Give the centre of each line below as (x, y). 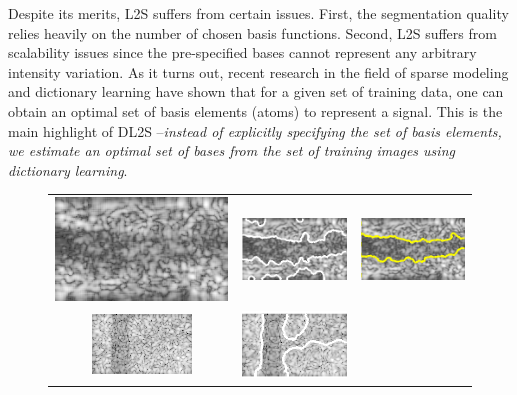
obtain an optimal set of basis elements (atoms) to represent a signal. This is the (255, 110)
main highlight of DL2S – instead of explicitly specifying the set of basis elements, (255, 130)
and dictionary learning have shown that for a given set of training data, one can (256, 91)
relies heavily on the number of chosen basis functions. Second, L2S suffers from (252, 32)
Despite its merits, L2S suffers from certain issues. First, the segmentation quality (258, 13)
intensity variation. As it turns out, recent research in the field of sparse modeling (258, 71)
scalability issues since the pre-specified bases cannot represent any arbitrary (242, 52)
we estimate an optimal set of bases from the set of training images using (231, 150)
